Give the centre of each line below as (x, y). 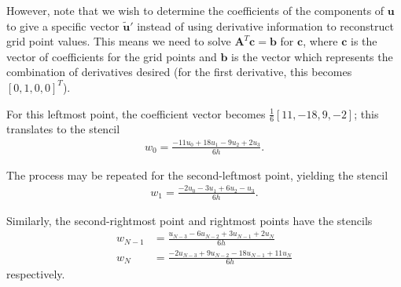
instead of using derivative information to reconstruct (265, 25)
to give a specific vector (63, 25)
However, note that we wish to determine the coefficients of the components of (195, 10)
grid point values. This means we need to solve (119, 41)
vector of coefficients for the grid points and (112, 56)
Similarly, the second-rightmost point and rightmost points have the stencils (189, 220)
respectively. (36, 274)
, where (320, 41)
